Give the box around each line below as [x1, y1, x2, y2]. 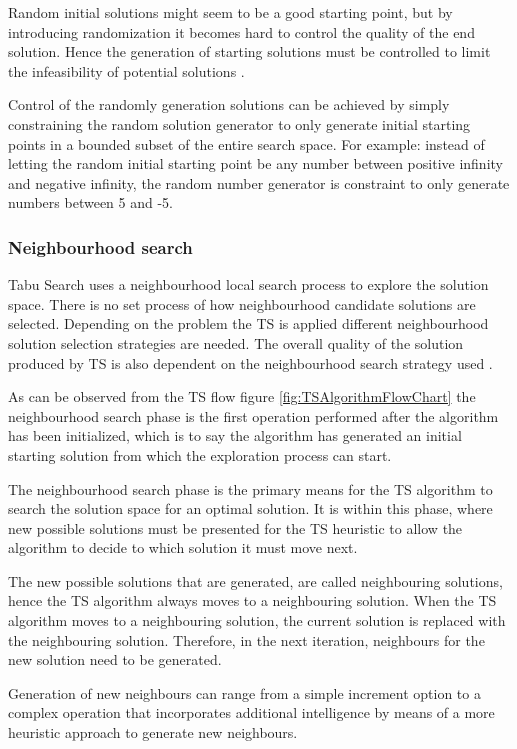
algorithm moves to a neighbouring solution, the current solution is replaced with [8, 610, 506, 631]
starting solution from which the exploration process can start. [8, 444, 392, 465]
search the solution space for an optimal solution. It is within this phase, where [8, 498, 493, 519]
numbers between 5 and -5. [8, 192, 173, 213]
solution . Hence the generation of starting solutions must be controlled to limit [8, 41, 491, 62]
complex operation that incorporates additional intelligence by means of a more [8, 702, 495, 723]
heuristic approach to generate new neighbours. [8, 722, 298, 743]
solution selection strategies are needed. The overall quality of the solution [8, 332, 464, 353]
